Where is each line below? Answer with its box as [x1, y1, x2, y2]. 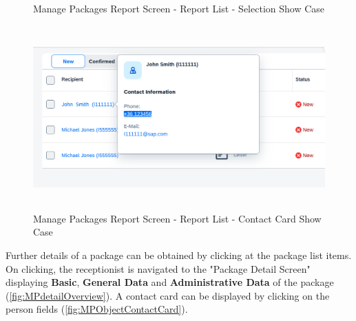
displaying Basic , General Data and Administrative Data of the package [6, 275, 334, 289]
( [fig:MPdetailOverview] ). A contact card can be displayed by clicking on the [6, 288, 330, 302]
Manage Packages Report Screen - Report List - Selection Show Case [33, 1, 325, 15]
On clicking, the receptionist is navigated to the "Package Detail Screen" [6, 261, 311, 276]
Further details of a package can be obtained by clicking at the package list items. [6, 248, 352, 262]
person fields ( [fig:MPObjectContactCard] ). [6, 302, 188, 316]
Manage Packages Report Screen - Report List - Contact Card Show [33, 211, 322, 225]
